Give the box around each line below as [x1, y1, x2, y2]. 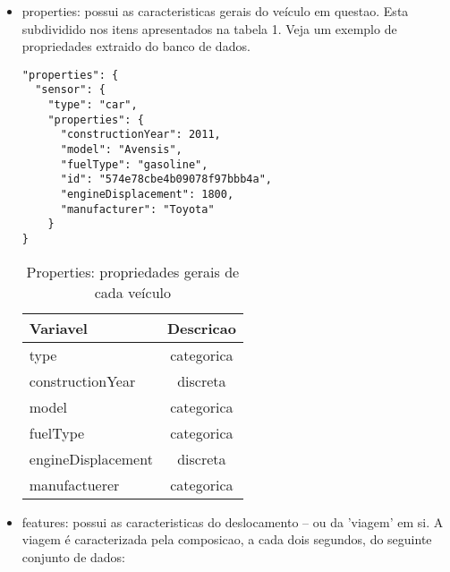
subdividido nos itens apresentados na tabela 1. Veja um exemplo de [21, 19, 397, 38]
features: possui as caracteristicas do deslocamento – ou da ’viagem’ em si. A [21, 512, 444, 531]
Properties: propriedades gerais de [26, 260, 240, 282]
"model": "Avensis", [60, 143, 183, 157]
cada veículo [94, 281, 172, 303]
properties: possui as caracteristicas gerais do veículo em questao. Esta [21, 2, 409, 20]
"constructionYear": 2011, [60, 128, 221, 141]
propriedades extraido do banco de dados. [21, 37, 250, 55]
